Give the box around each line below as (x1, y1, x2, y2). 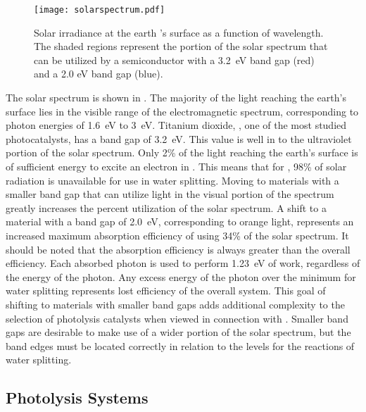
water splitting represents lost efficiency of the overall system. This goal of (6, 283, 326, 298)
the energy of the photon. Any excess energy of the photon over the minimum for (6, 269, 356, 284)
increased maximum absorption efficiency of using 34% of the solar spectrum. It (6, 227, 349, 242)
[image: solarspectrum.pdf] (34, 5, 165, 15)
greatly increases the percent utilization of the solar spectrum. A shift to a (6, 200, 327, 215)
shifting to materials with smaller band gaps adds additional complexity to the (6, 296, 345, 311)
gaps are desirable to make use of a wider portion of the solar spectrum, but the (6, 325, 351, 339)
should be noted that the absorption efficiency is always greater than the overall (6, 242, 351, 256)
